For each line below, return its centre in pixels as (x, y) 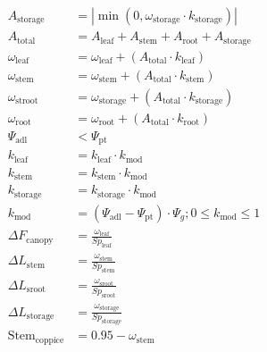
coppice (50, 340)
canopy (40, 240)
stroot (27, 101)
